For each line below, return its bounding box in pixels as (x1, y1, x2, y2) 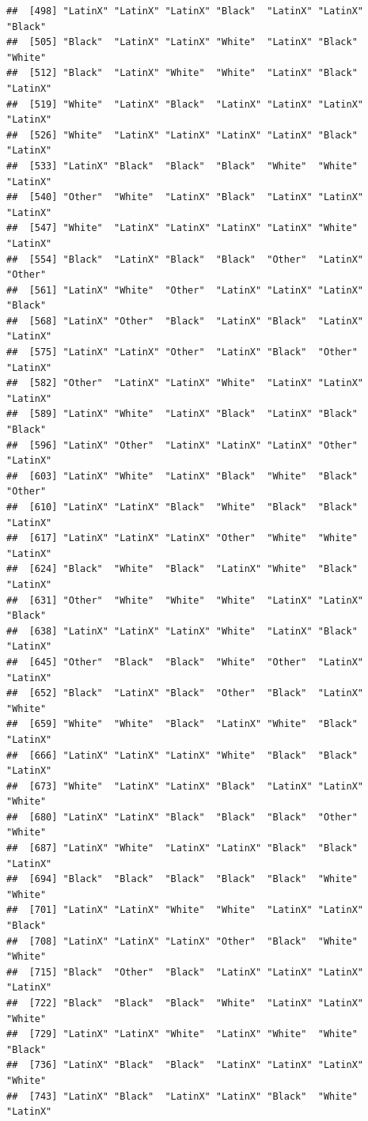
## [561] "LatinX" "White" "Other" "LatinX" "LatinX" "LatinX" (6, 284, 364, 296)
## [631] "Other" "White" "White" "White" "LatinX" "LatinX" (6, 594, 364, 606)
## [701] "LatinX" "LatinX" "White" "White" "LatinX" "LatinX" (6, 904, 364, 916)
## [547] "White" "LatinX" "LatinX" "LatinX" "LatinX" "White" (6, 222, 358, 234)
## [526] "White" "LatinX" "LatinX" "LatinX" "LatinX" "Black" (6, 129, 358, 141)
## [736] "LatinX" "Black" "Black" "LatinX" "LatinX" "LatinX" (6, 1059, 364, 1071)
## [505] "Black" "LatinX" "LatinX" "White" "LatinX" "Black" (6, 36, 358, 48)
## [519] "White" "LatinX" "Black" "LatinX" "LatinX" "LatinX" (6, 98, 364, 110)
